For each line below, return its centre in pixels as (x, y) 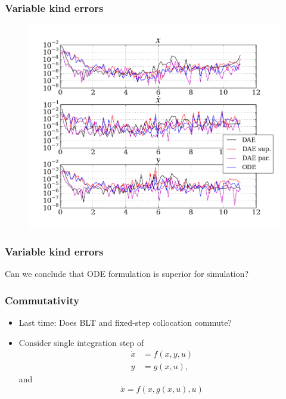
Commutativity (42, 300)
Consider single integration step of (81, 342)
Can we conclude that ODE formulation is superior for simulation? (127, 274)
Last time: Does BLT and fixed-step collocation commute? (125, 322)
